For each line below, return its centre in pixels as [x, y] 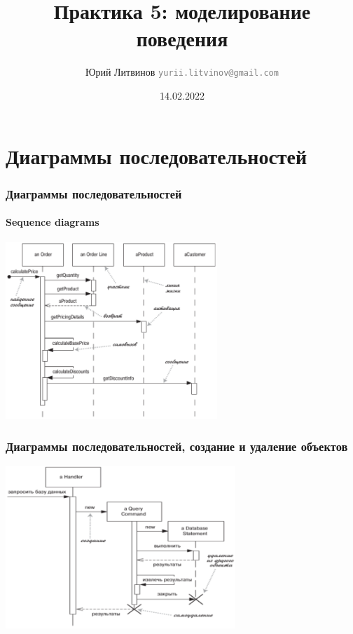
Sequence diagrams [53, 222]
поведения [182, 38]
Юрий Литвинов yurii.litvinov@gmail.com [182, 72]
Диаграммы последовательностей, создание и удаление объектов [177, 446]
